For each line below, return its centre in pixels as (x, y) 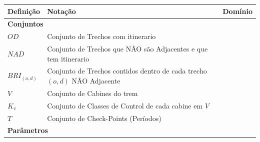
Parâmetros (28, 130)
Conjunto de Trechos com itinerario (101, 36)
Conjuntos (25, 24)
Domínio (237, 11)
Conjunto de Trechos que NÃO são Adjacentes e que (127, 49)
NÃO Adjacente (96, 81)
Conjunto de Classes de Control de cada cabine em (125, 105)
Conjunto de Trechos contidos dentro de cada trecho (127, 71)
